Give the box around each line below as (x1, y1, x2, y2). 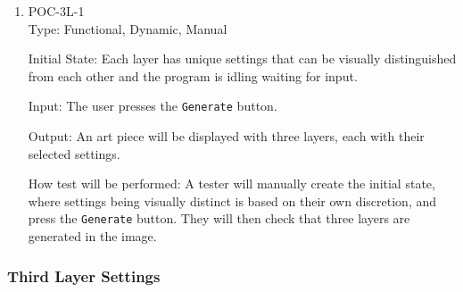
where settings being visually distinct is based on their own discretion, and (28, 191, 437, 210)
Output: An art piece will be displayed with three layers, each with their (28, 127, 425, 146)
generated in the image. (28, 227, 157, 246)
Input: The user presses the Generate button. (28, 96, 277, 115)
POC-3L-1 (28, 2, 85, 20)
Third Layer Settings (7, 264, 161, 287)
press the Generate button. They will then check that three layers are (28, 209, 410, 228)
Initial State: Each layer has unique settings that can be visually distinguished (28, 49, 457, 68)
